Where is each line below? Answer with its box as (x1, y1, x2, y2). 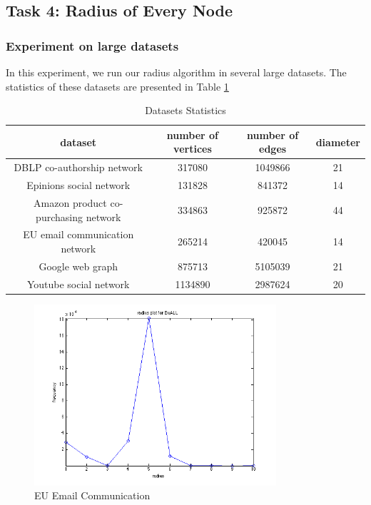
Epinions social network (26, 178, 131, 193)
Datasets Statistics (145, 103, 226, 118)
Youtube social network (26, 276, 130, 291)
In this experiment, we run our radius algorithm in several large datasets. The (6, 65, 347, 79)
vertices (173, 141, 212, 156)
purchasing (36, 209, 83, 224)
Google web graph (39, 258, 118, 273)
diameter (315, 134, 360, 149)
